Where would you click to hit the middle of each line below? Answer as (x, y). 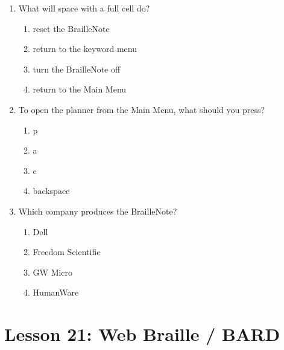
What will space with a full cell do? (84, 8)
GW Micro (53, 272)
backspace (51, 191)
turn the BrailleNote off (77, 69)
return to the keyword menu (85, 49)
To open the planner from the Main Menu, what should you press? (142, 109)
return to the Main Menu (80, 89)
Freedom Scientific (67, 252)
